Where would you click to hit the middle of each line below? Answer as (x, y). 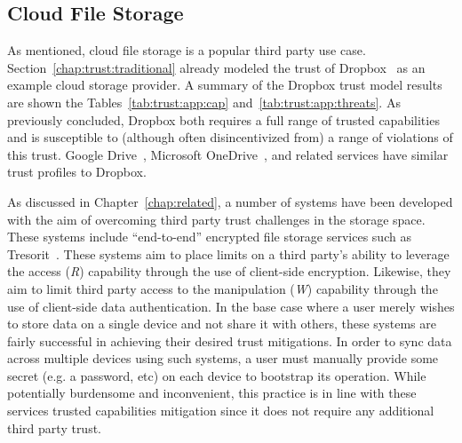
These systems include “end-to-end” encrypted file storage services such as (209, 237)
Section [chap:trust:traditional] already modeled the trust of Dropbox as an (216, 67)
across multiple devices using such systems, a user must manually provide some (223, 358)
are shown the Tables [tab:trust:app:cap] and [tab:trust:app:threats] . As (204, 102)
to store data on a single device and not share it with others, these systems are (222, 324)
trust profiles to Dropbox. (77, 172)
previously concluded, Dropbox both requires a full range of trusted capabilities (223, 119)
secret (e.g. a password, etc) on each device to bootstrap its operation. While (217, 375)
